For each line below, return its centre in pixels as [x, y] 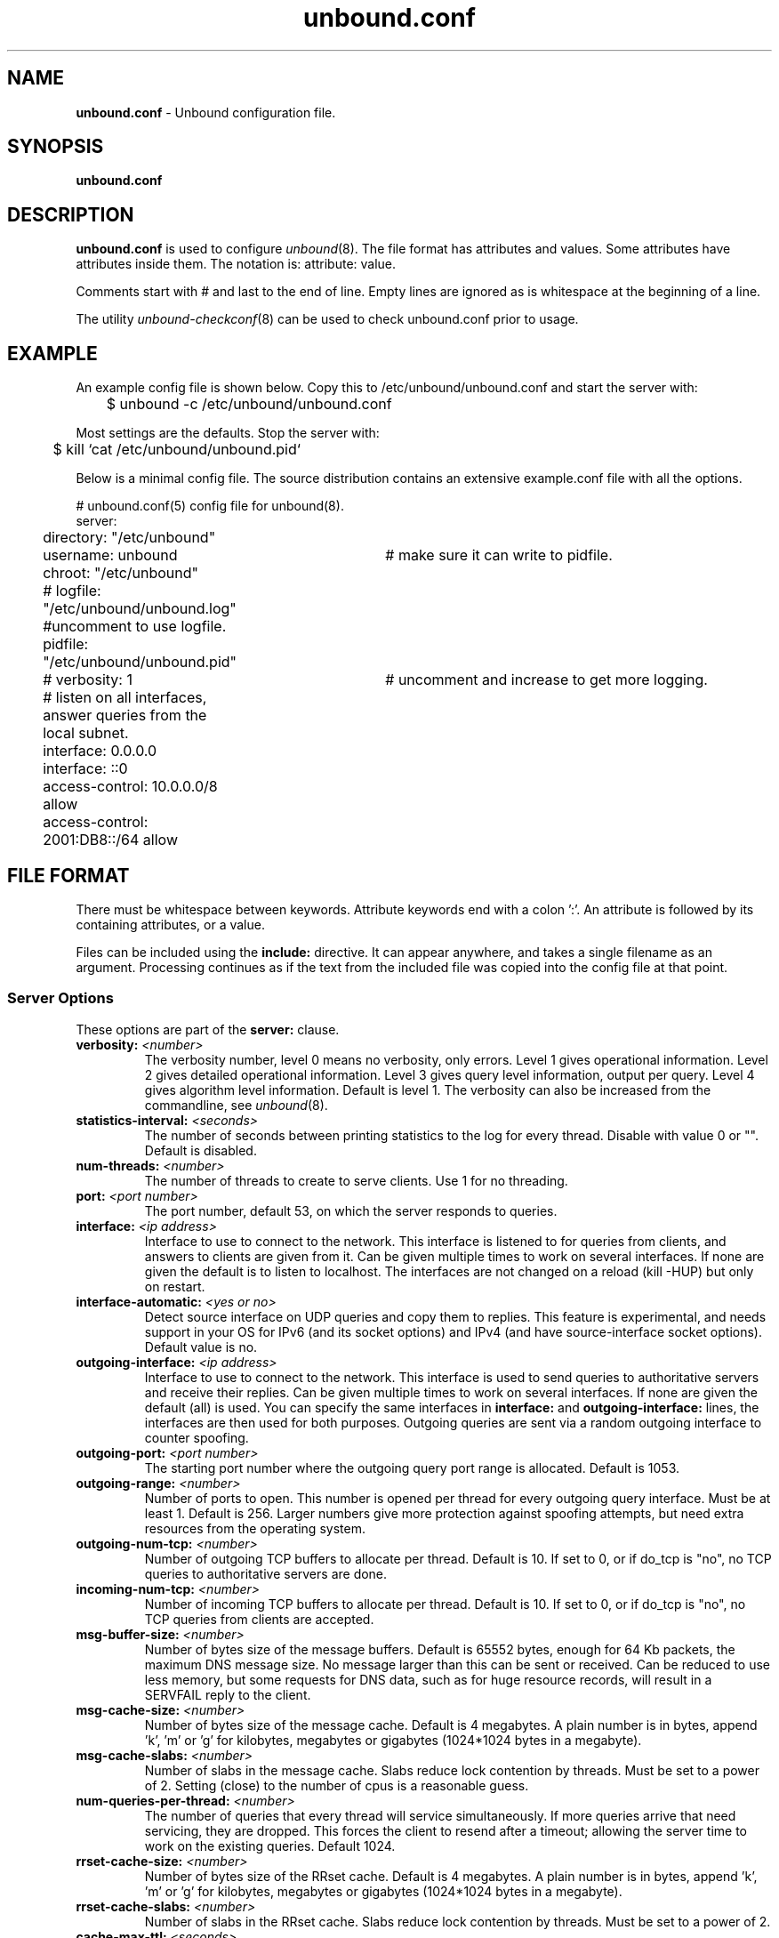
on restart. [175, 1286]
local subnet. [86, 733]
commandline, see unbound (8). [236, 1105]
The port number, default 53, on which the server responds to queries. [351, 1210]
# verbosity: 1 [88, 680]
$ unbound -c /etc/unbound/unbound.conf [249, 404]
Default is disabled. [201, 1150]
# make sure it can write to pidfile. [499, 555]
